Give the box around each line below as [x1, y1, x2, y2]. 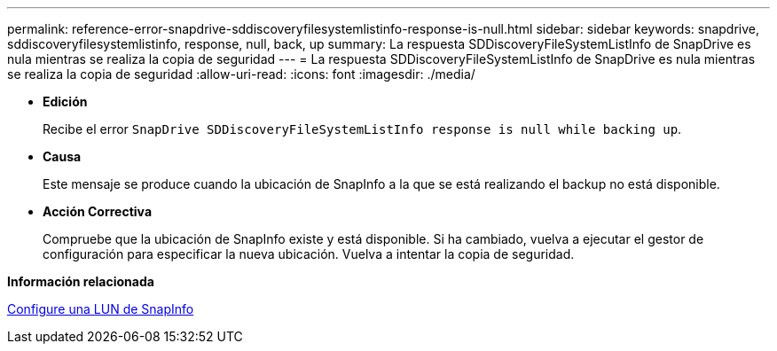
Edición [43, 94, 88, 109]
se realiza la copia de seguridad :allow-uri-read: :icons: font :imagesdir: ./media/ [7, 66, 475, 82]
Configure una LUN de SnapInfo [7, 301, 194, 316]
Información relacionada [7, 274, 154, 289]
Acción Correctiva [43, 204, 153, 219]
